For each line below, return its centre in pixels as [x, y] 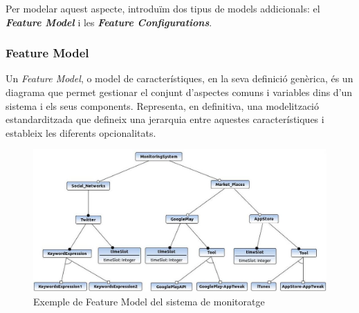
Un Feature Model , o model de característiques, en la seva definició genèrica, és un [179, 78]
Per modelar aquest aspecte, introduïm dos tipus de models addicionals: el [163, 8]
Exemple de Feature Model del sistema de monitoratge [149, 301]
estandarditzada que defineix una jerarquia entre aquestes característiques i [165, 119]
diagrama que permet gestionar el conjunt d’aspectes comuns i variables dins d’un [179, 92]
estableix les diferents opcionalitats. [81, 132]
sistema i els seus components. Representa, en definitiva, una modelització [162, 105]
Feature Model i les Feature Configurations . [109, 22]
